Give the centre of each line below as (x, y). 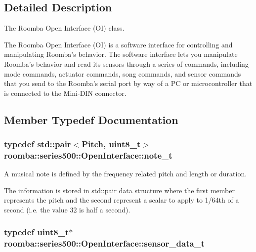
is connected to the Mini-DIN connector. (65, 93)
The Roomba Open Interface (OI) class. (64, 28)
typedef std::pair (38, 144)
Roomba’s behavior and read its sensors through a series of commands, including (126, 63)
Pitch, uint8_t (111, 144)
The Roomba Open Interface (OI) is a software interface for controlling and (118, 44)
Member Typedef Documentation (91, 119)
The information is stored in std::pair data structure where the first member (119, 190)
